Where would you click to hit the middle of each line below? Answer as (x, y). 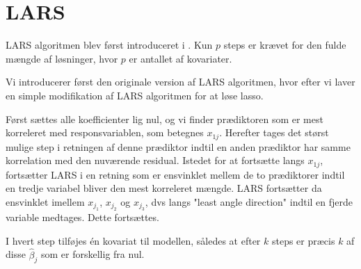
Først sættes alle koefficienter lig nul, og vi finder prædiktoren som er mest (165, 119)
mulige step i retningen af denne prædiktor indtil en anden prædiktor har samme (178, 146)
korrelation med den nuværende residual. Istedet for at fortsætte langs (155, 160)
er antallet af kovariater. (180, 58)
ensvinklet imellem (45, 201)
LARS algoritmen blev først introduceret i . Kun (109, 45)
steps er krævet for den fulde (285, 45)
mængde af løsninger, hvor (62, 58)
